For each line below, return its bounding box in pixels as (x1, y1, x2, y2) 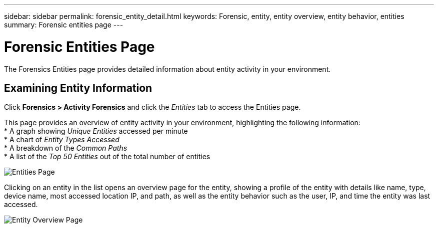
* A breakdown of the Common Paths (4, 144, 127, 153)
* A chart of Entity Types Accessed (4, 135, 119, 144)
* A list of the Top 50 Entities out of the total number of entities (4, 152, 210, 161)
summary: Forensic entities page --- (4, 20, 123, 29)
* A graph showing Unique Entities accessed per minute (4, 127, 188, 136)
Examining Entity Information (4, 81, 152, 94)
